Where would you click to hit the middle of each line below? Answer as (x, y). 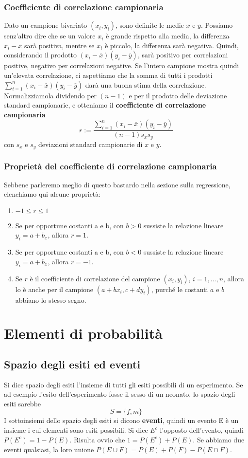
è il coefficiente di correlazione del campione (95, 278)
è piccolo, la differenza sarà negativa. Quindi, (172, 45)
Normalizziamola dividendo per (50, 95)
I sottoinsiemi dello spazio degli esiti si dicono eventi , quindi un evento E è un (121, 420)
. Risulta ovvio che (97, 439)
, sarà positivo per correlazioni (183, 55)
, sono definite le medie (149, 25)
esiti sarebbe (23, 403)
